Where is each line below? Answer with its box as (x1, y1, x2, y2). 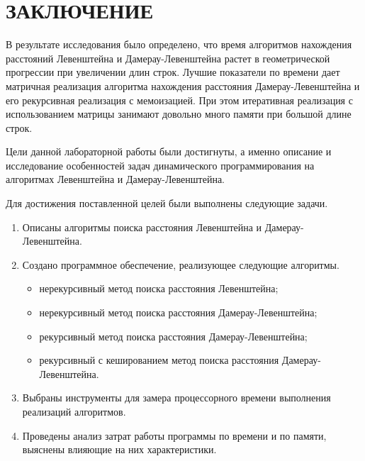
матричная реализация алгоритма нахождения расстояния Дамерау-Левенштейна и (6, 78, 360, 93)
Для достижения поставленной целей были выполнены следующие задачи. (6, 196, 328, 211)
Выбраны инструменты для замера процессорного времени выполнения (22, 390, 331, 405)
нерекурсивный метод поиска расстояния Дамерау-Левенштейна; (39, 305, 318, 320)
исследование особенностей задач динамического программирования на (6, 157, 315, 172)
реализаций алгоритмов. (22, 404, 126, 418)
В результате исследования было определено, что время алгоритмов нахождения (6, 37, 352, 52)
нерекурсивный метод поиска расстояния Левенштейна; (39, 281, 279, 296)
